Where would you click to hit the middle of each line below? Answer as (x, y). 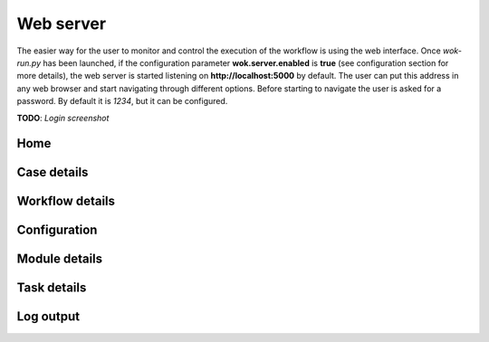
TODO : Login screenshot (63, 118)
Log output (48, 317)
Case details (53, 172)
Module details (60, 259)
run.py (29, 62)
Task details (52, 288)
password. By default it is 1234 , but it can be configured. (122, 101)
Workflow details (66, 201)
